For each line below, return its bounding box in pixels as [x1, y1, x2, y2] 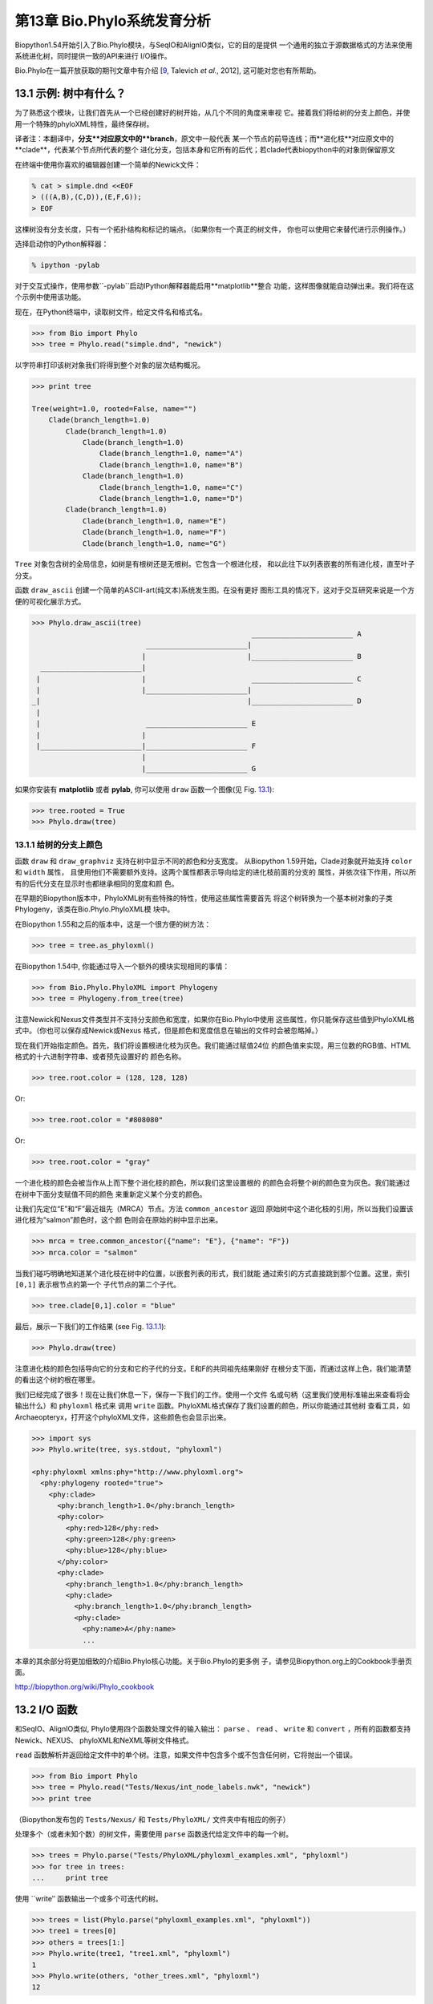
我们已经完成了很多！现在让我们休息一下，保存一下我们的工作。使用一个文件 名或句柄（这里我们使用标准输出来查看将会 [14, 1389, 411, 1399]
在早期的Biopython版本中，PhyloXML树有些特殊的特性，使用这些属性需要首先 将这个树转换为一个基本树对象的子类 [14, 893, 393, 903]
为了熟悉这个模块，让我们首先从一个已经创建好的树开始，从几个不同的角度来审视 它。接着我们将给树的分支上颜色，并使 [14, 108, 411, 118]
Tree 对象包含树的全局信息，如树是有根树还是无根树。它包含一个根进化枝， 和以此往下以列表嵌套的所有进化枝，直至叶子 [14, 560, 415, 569]
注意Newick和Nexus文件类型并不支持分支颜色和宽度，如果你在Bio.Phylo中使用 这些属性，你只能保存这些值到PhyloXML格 [14, 1015, 415, 1024]
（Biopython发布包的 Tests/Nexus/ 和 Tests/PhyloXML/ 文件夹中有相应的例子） [14, 1814, 290, 1824]
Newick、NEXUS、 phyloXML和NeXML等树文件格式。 [14, 1735, 194, 1745]
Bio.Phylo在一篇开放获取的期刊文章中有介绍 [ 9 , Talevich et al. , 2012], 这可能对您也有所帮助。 [14, 66, 321, 75]
